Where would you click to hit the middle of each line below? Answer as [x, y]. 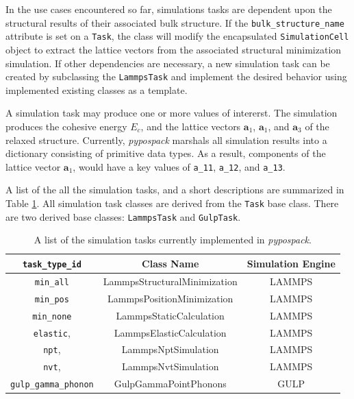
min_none [52, 316]
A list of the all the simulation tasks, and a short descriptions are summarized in [175, 190]
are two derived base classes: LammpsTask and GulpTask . [123, 216]
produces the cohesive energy [66, 126]
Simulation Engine [291, 263]
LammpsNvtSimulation [170, 366]
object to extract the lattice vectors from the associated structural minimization [174, 49]
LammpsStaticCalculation [170, 315]
